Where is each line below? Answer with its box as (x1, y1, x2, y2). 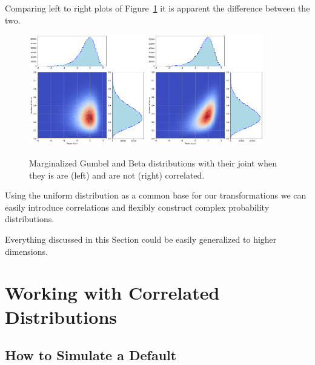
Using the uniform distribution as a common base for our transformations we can (5, 189, 307, 202)
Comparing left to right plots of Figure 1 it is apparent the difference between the (5, 2, 310, 14)
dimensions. (5, 245, 48, 257)
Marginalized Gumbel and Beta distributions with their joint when (29, 157, 277, 169)
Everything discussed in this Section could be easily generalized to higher (5, 232, 277, 245)
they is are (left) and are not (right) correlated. (29, 168, 205, 181)
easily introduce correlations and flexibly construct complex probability (5, 200, 270, 213)
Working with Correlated (5, 280, 220, 305)
